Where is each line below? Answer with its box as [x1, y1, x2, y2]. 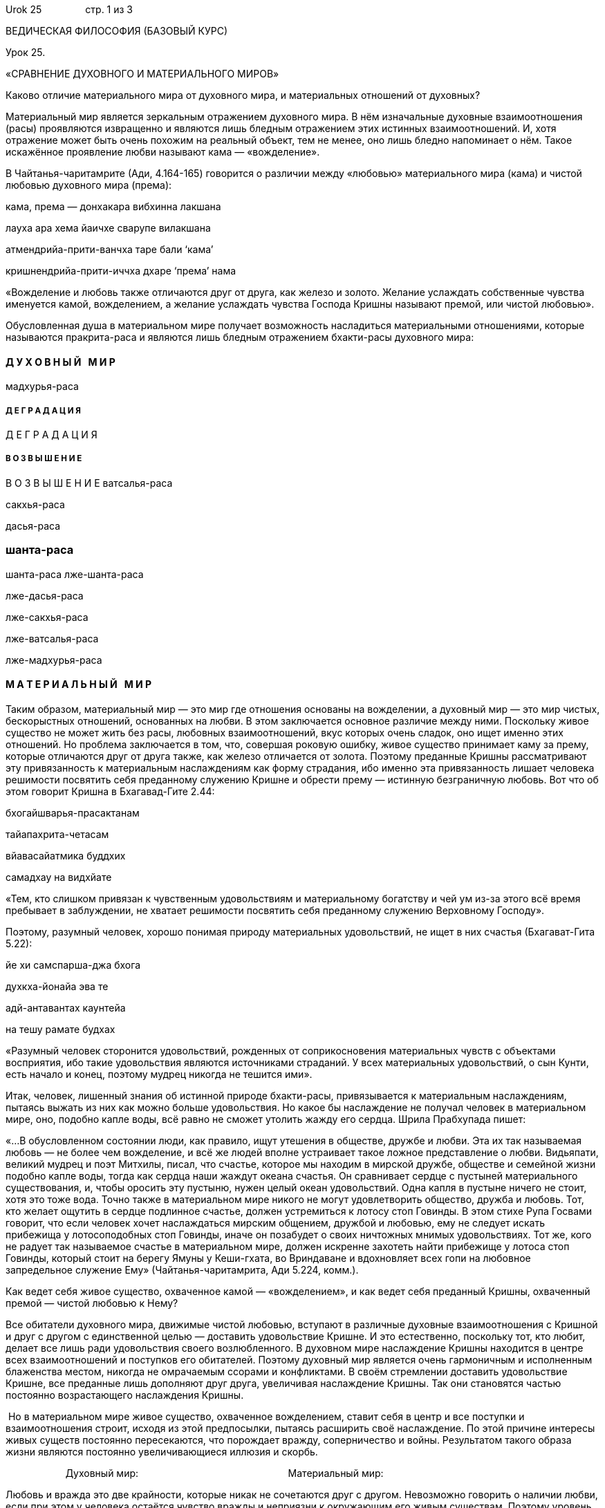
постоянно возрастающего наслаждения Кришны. [6, 1388, 244, 1401]
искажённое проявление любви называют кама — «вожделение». [6, 146, 320, 158]
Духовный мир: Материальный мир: [65, 1467, 384, 1479]
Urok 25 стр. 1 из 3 [6, 3, 133, 15]
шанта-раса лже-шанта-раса [6, 568, 144, 580]
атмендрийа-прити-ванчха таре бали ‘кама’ [6, 243, 214, 255]
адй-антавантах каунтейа [6, 1001, 126, 1014]
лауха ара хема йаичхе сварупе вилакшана [6, 222, 211, 234]
